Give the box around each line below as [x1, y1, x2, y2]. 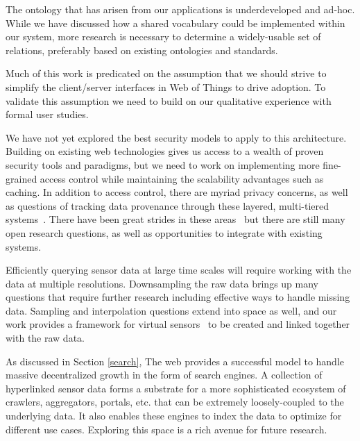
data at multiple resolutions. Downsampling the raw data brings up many [6, 276, 318, 290]
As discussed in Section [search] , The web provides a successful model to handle [6, 353, 345, 368]
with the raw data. [6, 331, 85, 345]
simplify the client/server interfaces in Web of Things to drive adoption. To [6, 79, 326, 94]
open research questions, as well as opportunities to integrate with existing [6, 225, 323, 240]
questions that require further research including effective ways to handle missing [6, 290, 350, 304]
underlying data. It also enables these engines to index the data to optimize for [6, 408, 342, 423]
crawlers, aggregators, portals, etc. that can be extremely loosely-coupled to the [6, 394, 344, 409]
